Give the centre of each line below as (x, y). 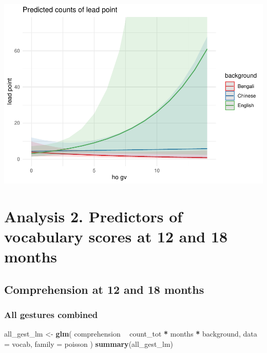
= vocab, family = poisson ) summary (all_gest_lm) (89, 343)
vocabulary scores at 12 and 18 (116, 236)
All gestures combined (51, 314)
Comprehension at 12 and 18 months (104, 289)
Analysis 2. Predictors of (93, 216)
